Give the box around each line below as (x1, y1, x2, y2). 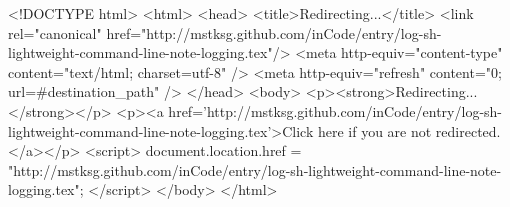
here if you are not (317, 120, 432, 141)
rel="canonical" (8, 22, 102, 43)
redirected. (435, 120, 501, 141)
